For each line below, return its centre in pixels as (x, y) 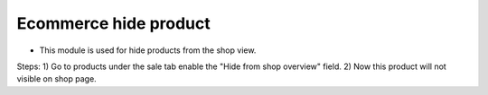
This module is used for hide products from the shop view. (148, 50)
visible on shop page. (56, 79)
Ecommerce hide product (114, 23)
